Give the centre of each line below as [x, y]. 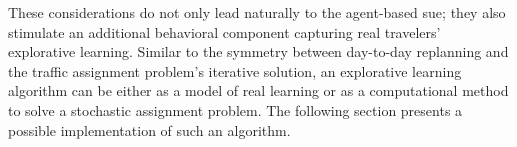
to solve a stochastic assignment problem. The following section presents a [235, 109]
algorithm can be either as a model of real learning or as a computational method [258, 90]
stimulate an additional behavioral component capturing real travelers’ [224, 31]
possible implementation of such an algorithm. [149, 129]
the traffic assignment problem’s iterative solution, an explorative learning [235, 70]
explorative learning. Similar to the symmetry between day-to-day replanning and [258, 51]
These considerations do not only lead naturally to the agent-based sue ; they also [257, 12]
